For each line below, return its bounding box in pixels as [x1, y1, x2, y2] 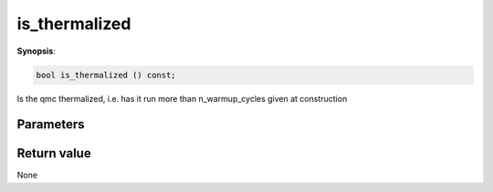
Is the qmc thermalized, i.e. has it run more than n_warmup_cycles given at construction [16, 93, 348, 104]
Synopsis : [16, 45, 57, 56]
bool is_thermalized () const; [36, 69, 177, 80]
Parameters [16, 116, 85, 132]
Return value [16, 146, 91, 161]
